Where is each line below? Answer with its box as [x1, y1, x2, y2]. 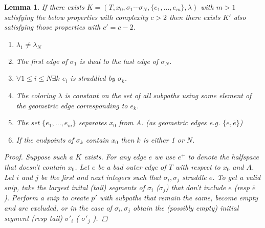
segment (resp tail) [4, 213, 62, 223]
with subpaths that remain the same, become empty [99, 192, 258, 203]
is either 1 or [143, 134, 184, 145]
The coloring [16, 89, 56, 100]
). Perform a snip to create [4, 192, 89, 203]
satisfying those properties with [4, 21, 101, 32]
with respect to [175, 161, 220, 172]
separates [78, 117, 107, 128]
